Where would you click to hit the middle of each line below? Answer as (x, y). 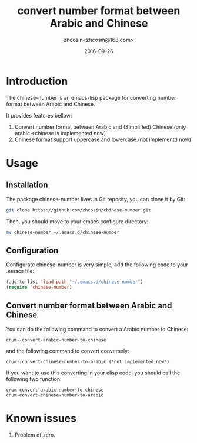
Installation (27, 185)
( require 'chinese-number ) (39, 288)
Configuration (32, 250)
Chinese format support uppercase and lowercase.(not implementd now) (103, 139)
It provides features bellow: (39, 115)
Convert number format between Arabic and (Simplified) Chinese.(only (100, 127)
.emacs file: (20, 271)
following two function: (34, 379)
